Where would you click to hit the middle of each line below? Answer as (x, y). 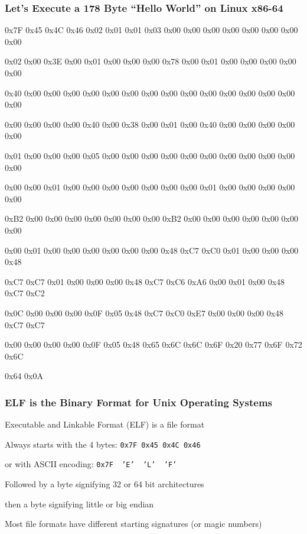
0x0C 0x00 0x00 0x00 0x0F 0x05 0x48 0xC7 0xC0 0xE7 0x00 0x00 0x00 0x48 (144, 313)
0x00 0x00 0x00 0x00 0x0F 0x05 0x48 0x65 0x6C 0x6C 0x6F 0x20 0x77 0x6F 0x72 (153, 344)
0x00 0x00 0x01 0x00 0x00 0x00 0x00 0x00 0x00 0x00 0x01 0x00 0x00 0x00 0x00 (150, 187)
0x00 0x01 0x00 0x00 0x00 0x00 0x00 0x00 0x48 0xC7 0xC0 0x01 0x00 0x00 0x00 (152, 250)
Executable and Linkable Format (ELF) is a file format (105, 424)
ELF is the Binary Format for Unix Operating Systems (138, 402)
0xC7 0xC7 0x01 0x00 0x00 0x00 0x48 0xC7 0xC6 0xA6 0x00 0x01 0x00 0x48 (145, 281)
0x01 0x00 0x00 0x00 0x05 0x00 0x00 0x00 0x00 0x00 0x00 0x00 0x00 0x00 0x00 (150, 155)
